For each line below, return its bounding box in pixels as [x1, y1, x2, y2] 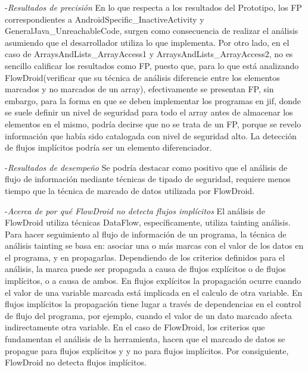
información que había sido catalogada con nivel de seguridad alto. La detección [5, 129, 297, 142]
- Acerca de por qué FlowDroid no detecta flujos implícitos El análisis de [5, 204, 265, 217]
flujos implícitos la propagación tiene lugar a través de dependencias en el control [5, 298, 301, 310]
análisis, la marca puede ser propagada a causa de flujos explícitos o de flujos [5, 262, 286, 275]
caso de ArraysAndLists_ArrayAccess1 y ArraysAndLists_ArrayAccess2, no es [5, 48, 293, 60]
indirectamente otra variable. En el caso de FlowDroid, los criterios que [5, 321, 265, 333]
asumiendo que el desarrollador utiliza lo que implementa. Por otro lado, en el [5, 36, 290, 48]
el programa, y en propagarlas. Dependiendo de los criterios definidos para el [5, 251, 285, 263]
